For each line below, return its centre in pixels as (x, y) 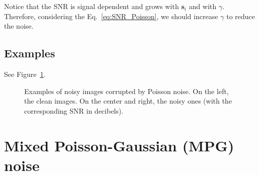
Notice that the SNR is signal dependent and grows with (91, 6)
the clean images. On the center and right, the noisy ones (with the (128, 101)
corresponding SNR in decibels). (74, 110)
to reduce (241, 16)
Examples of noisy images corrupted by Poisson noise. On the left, (126, 91)
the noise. (19, 26)
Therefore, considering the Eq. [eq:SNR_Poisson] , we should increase (111, 16)
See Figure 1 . (25, 74)
